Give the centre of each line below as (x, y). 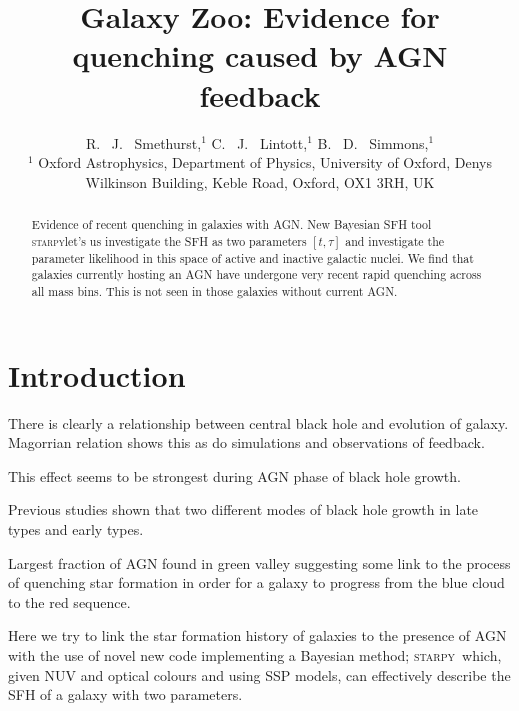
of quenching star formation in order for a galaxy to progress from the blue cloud (256, 582)
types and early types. (76, 529)
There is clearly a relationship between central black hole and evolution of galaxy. (258, 422)
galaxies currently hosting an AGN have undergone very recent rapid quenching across (256, 274)
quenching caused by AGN (260, 55)
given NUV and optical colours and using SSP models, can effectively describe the (259, 674)
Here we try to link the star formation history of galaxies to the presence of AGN (257, 635)
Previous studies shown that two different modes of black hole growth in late (243, 509)
